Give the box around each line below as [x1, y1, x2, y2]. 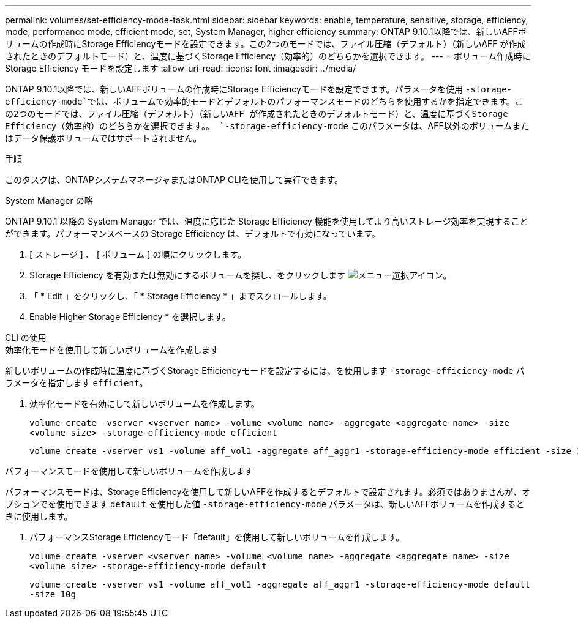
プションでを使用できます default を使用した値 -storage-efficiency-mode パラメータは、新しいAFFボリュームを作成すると [5, 499, 525, 509]
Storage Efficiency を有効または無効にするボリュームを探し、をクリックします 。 [29, 270, 452, 280]
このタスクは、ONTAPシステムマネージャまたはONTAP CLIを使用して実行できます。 [5, 174, 343, 185]
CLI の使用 [5, 332, 47, 343]
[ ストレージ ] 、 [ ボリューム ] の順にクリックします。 [29, 249, 246, 259]
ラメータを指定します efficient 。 [5, 378, 148, 388]
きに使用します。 [5, 511, 73, 521]
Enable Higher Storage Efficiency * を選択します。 [29, 311, 231, 322]
